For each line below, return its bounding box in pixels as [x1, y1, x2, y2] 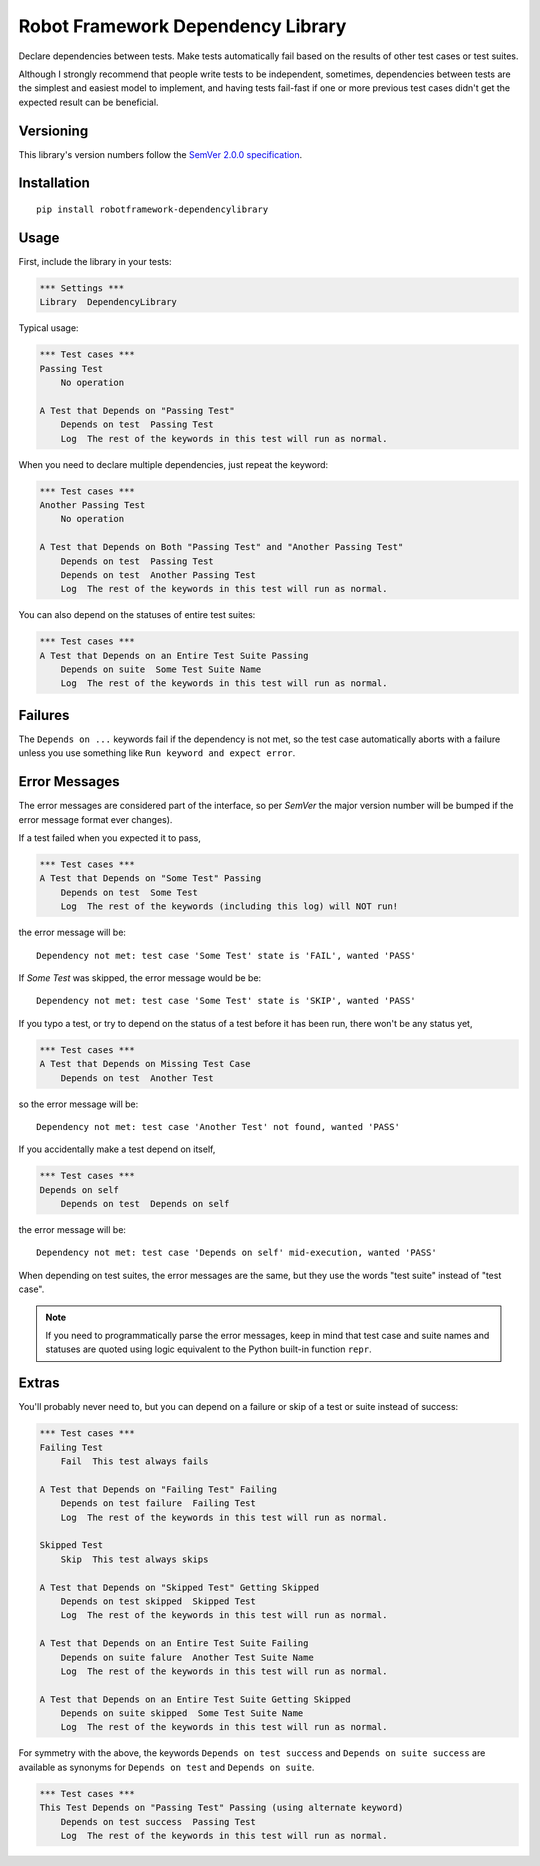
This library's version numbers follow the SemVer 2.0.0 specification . [18, 148, 303, 160]
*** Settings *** [39, 282, 125, 294]
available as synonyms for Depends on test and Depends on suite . [18, 1761, 315, 1773]
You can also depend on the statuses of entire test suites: [18, 609, 256, 621]
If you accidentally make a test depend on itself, [18, 1143, 216, 1155]
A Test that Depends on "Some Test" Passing [39, 873, 262, 884]
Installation [18, 175, 90, 192]
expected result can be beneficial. [18, 96, 159, 108]
